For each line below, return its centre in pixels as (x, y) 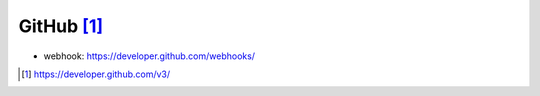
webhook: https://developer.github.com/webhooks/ (149, 56)
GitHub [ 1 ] (61, 26)
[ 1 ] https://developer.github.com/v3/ (96, 74)
